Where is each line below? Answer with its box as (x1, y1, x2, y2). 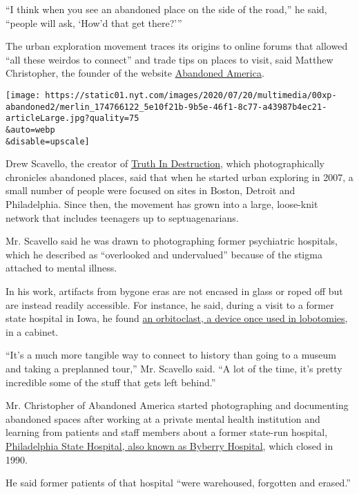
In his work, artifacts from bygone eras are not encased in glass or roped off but (6, 284, 343, 298)
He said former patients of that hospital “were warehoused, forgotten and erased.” (6, 475, 351, 490)
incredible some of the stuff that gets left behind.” (6, 374, 216, 389)
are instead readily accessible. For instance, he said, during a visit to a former (6, 297, 334, 312)
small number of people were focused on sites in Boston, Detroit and (6, 183, 295, 198)
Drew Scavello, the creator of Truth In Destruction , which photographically (6, 156, 324, 171)
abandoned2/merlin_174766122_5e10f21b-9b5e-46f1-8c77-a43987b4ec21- (6, 102, 327, 112)
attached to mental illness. (6, 260, 117, 275)
